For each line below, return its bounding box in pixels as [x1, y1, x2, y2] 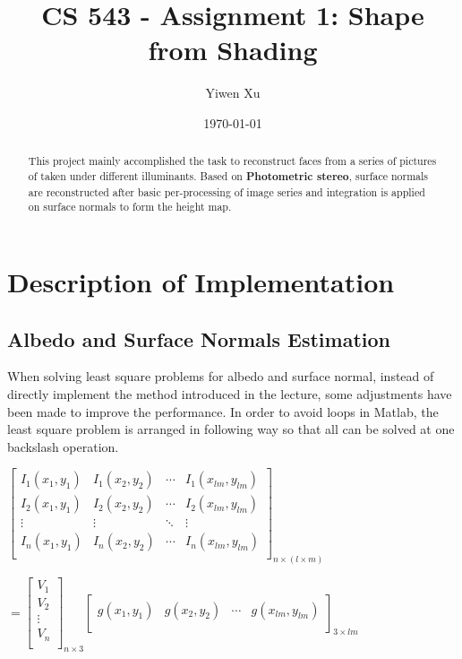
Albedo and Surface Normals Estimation [7, 325, 390, 352]
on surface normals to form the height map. [28, 199, 232, 214]
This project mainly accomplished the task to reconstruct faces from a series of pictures [28, 153, 437, 169]
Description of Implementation [7, 263, 395, 299]
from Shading [148, 31, 318, 68]
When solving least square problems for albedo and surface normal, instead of [7, 367, 434, 386]
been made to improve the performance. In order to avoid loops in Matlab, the [7, 402, 439, 421]
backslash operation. [7, 437, 119, 455]
